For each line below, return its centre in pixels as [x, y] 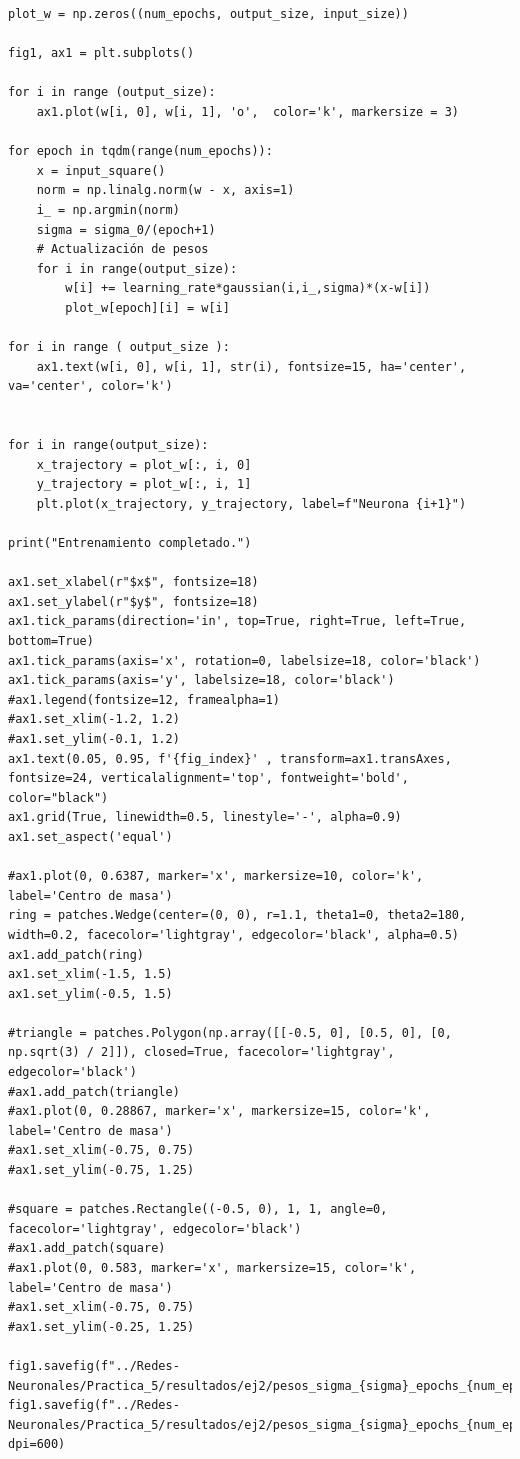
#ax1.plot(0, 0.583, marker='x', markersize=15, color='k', [212, 1268]
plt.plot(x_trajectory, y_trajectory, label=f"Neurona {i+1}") [251, 503]
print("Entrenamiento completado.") [130, 543]
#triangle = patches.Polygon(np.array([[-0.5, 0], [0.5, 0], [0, [230, 1032]
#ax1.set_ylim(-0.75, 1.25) [101, 1170]
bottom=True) [51, 641]
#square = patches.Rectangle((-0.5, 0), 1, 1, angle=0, [198, 1209]
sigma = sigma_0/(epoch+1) [126, 229]
